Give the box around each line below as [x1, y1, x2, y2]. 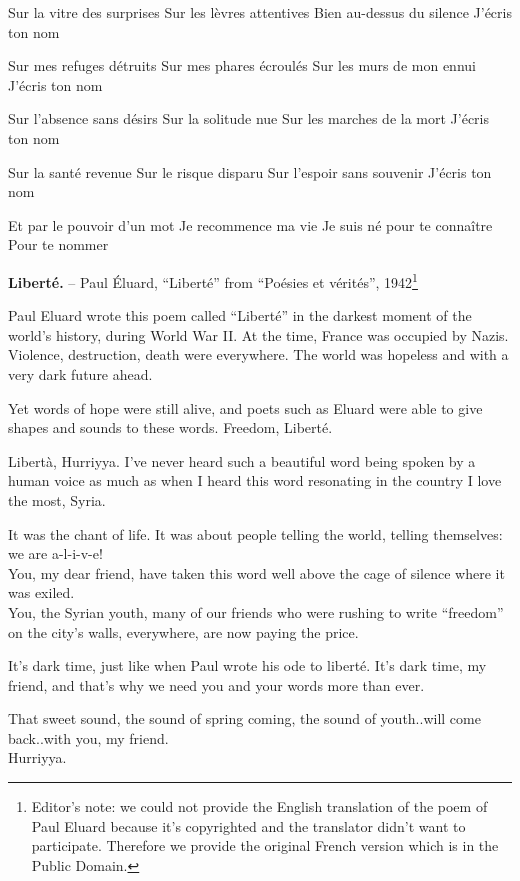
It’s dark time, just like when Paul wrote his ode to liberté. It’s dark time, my [8, 655, 487, 676]
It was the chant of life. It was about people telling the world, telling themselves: [8, 523, 503, 544]
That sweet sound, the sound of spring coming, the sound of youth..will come [8, 708, 481, 729]
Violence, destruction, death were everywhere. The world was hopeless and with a [8, 344, 509, 365]
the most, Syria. [8, 489, 106, 510]
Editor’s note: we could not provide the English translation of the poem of [31, 796, 488, 817]
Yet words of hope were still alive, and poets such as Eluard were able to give [8, 397, 483, 418]
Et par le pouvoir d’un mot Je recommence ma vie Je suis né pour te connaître [8, 214, 493, 235]
